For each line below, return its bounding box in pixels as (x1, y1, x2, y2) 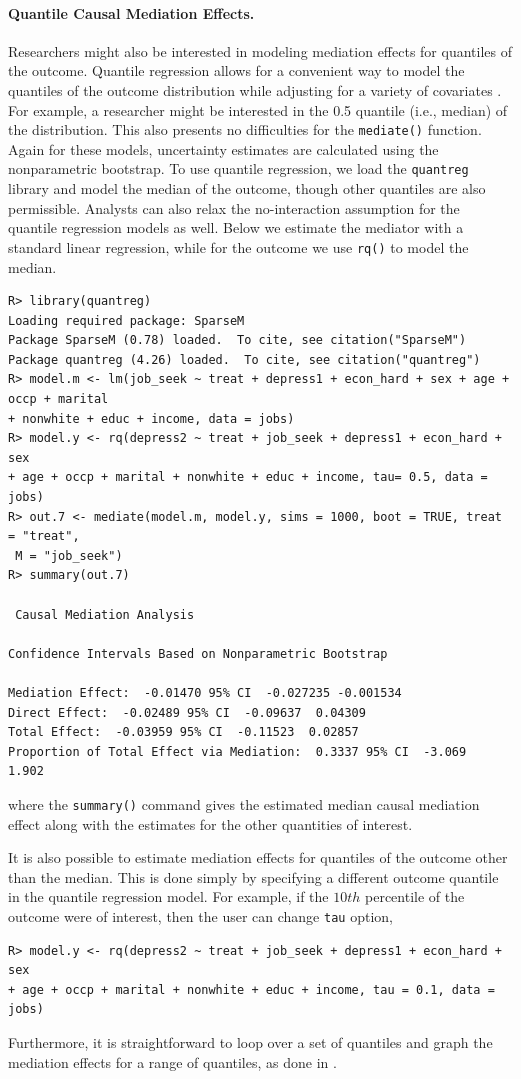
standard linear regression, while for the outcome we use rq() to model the (8, 236, 469, 257)
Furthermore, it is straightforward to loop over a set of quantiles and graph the (8, 1032, 493, 1053)
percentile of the (365, 886, 465, 907)
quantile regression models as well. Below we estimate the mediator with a (8, 217, 464, 238)
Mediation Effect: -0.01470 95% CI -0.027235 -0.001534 (8, 685, 402, 700)
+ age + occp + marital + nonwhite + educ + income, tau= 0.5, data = (8, 470, 488, 485)
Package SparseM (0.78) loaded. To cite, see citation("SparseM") (8, 333, 467, 348)
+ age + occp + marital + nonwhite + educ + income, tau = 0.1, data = (8, 982, 495, 997)
